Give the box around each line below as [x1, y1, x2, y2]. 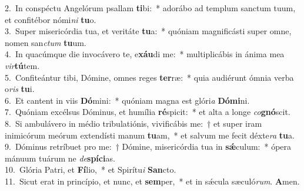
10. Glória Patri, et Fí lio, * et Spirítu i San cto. [5, 163, 176, 176]
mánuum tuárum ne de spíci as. [5, 152, 115, 164]
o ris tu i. [5, 83, 35, 95]
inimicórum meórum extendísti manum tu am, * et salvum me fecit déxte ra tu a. [5, 129, 295, 141]
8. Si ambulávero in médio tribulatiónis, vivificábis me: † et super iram [5, 117, 262, 129]
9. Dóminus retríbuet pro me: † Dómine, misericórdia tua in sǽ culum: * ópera [5, 140, 292, 153]
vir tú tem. [5, 59, 40, 71]
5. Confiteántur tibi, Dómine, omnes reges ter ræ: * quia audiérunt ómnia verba [5, 71, 294, 83]
